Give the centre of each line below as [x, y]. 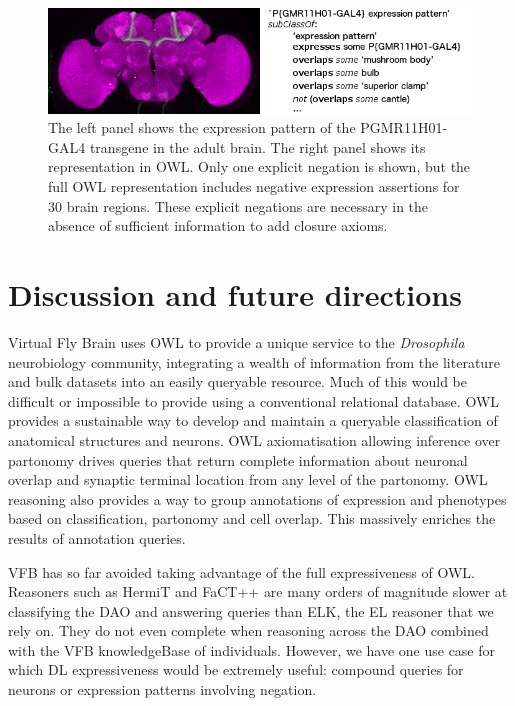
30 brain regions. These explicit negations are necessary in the [238, 205]
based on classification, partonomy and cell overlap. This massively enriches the [252, 518]
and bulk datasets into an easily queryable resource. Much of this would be [238, 381]
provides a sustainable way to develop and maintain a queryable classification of [253, 420]
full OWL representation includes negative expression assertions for [254, 186]
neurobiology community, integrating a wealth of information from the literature [254, 361]
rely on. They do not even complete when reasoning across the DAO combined [248, 630]
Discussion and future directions [235, 294]
